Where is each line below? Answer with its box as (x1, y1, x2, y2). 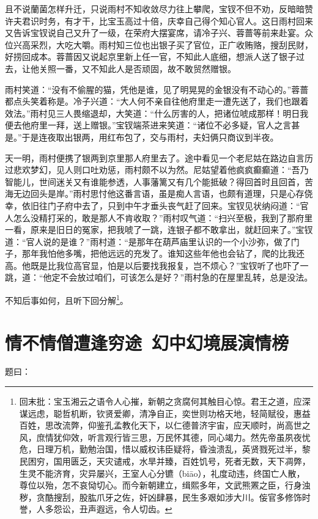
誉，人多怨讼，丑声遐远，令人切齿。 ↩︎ (19, 502, 172, 515)
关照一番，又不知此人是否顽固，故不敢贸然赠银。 (39, 62, 236, 75)
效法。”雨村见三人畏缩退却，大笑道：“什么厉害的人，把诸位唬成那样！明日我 (5, 106, 309, 119)
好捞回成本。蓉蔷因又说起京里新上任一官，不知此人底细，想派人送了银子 (5, 50, 296, 63)
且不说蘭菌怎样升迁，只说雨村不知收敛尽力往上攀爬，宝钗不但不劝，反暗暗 (5, 2, 305, 15)
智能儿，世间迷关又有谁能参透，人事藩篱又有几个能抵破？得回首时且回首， (5, 175, 305, 188)
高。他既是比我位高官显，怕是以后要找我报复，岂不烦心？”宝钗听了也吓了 (5, 259, 300, 271)
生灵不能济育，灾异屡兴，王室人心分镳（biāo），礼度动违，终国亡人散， (19, 466, 305, 479)
